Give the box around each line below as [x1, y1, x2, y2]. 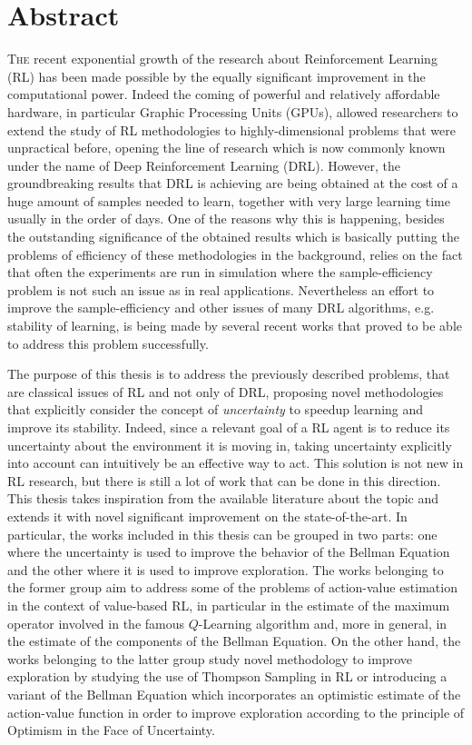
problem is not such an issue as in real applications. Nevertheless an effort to [7, 280, 435, 299]
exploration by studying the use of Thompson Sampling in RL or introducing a [7, 667, 447, 686]
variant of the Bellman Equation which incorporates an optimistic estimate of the [7, 684, 461, 703]
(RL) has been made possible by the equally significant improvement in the [7, 66, 426, 85]
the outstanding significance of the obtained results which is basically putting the [7, 227, 459, 246]
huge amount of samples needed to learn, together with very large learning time [7, 191, 450, 210]
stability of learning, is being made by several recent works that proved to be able [7, 316, 462, 335]
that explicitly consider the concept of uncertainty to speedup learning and [7, 400, 424, 419]
